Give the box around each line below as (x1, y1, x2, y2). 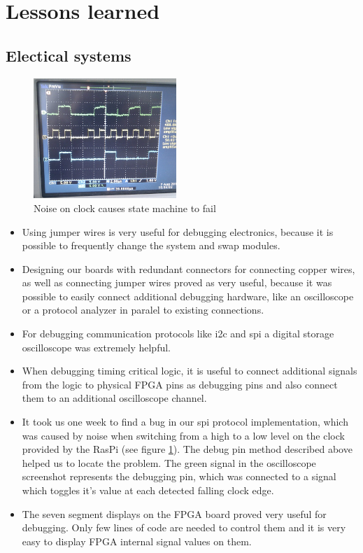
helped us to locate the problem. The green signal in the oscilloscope (22, 455, 316, 470)
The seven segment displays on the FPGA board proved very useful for (22, 506, 327, 521)
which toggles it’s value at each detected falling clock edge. (22, 483, 274, 498)
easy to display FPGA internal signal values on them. (22, 533, 252, 548)
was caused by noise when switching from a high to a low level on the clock (22, 428, 345, 442)
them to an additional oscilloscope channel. (22, 391, 207, 405)
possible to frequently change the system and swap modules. (22, 238, 280, 253)
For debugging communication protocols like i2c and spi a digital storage (22, 326, 334, 341)
